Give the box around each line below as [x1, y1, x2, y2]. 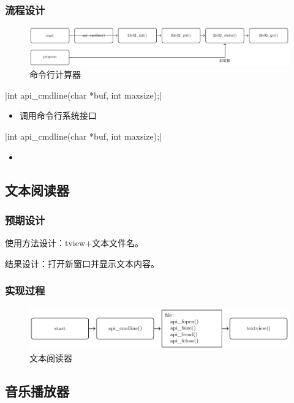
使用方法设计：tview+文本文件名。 [5, 236, 143, 249]
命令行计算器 [29, 68, 81, 81]
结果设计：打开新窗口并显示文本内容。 [5, 257, 159, 269]
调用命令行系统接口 [19, 109, 97, 122]
